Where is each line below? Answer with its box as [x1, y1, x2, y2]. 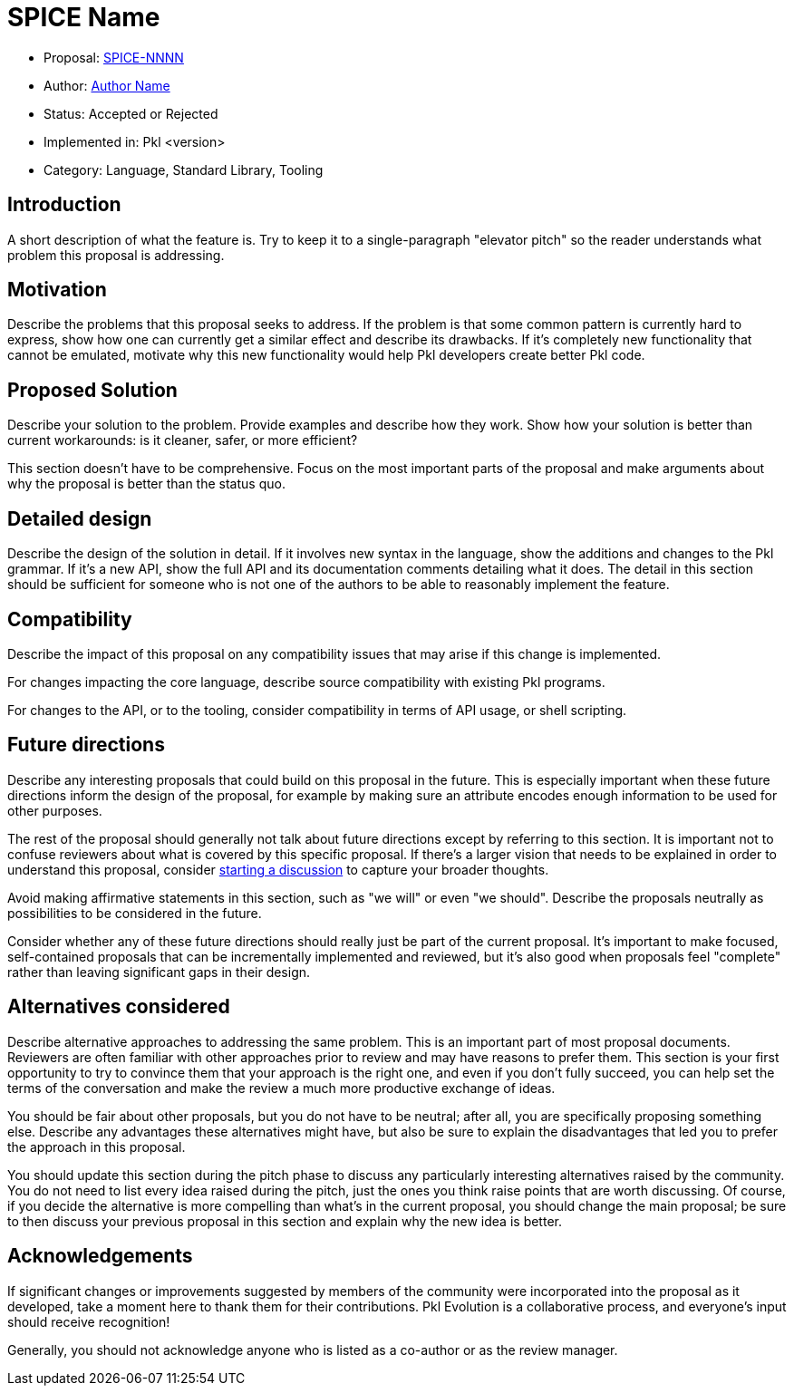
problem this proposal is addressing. [7, 247, 225, 263]
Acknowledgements [7, 1244, 193, 1268]
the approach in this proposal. [7, 1138, 186, 1155]
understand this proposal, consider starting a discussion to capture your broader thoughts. [7, 861, 549, 877]
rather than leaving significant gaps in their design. [7, 963, 311, 980]
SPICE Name [7, 2, 160, 33]
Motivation [7, 278, 107, 302]
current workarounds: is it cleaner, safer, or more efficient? [7, 432, 358, 449]
